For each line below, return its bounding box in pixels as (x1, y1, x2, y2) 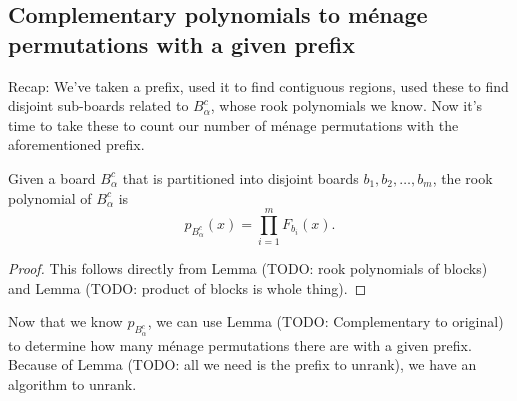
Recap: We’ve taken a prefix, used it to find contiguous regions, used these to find (8, 75, 509, 96)
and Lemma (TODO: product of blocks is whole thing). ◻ (8, 277, 367, 298)
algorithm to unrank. (8, 373, 137, 394)
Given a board (8, 167, 96, 188)
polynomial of (8, 187, 92, 208)
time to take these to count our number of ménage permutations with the (8, 114, 459, 135)
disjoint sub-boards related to (8, 95, 189, 116)
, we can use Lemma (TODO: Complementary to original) (147, 311, 504, 332)
